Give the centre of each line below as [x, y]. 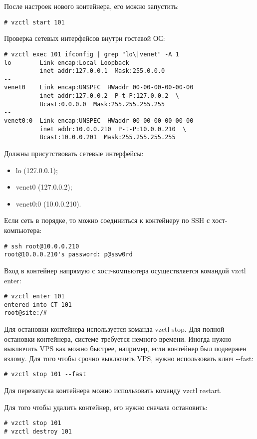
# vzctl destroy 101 [38, 431]
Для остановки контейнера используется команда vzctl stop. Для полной [114, 329]
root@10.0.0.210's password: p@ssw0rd [68, 255]
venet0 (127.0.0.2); [44, 187]
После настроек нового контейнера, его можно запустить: [92, 6]
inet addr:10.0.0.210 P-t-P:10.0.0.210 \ [113, 129]
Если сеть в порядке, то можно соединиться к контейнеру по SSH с [107, 220]
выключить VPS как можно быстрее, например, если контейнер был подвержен [125, 348]
